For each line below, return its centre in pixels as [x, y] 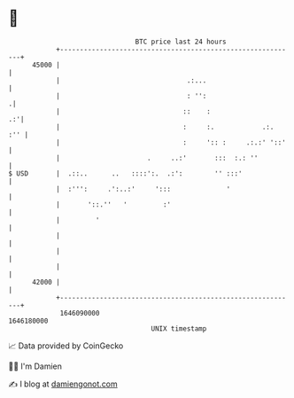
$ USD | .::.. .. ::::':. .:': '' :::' [125, 173]
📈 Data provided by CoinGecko [66, 346]
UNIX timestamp [179, 328]
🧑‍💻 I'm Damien [35, 366]
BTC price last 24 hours [181, 42]
